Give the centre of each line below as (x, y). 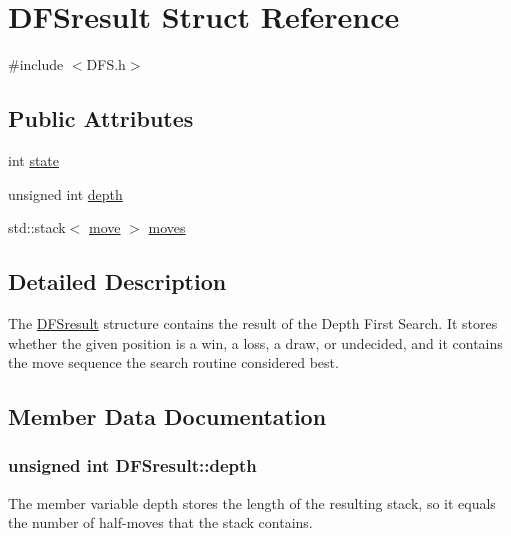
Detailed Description (117, 281)
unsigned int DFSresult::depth (132, 465)
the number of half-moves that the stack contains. (160, 522)
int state (34, 159)
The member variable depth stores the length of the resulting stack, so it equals (252, 502)
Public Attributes (101, 118)
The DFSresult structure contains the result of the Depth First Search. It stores (253, 322)
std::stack (37, 227)
